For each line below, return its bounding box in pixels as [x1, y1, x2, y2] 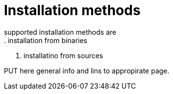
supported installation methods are [4, 27, 117, 36]
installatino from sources [24, 51, 103, 60]
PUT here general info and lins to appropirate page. [4, 66, 170, 75]
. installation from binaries [4, 36, 88, 45]
